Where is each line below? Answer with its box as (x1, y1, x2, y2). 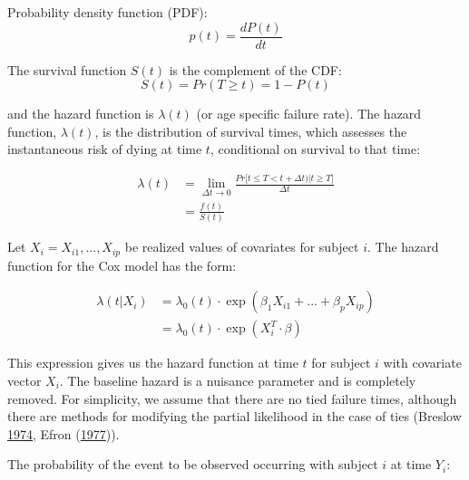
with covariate (383, 353, 462, 372)
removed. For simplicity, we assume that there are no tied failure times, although (7, 389, 457, 408)
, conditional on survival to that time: (210, 139, 421, 158)
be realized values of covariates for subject (124, 237, 359, 256)
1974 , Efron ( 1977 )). (7, 424, 120, 443)
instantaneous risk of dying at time (7, 139, 202, 158)
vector (7, 370, 42, 389)
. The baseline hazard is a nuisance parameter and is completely (59, 370, 416, 389)
